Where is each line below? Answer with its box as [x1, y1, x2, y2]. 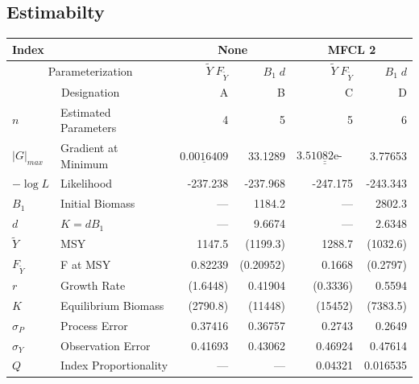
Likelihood [60, 175, 113, 192]
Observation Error [60, 337, 151, 353]
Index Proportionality [60, 357, 168, 374]
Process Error [60, 316, 128, 333]
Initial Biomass [60, 195, 135, 212]
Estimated [60, 103, 111, 120]
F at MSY [60, 256, 111, 273]
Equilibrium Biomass [60, 296, 164, 313]
